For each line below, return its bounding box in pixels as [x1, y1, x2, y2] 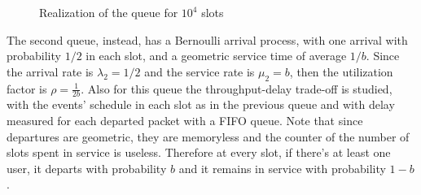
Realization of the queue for [39, 4, 178, 20]
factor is [7, 80, 47, 97]
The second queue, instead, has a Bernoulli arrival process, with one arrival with [7, 31, 408, 48]
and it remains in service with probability [178, 159, 386, 176]
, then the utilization [289, 63, 393, 80]
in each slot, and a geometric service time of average [86, 47, 347, 64]
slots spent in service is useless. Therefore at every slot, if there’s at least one [7, 144, 391, 161]
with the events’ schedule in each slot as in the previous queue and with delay [7, 96, 395, 113]
